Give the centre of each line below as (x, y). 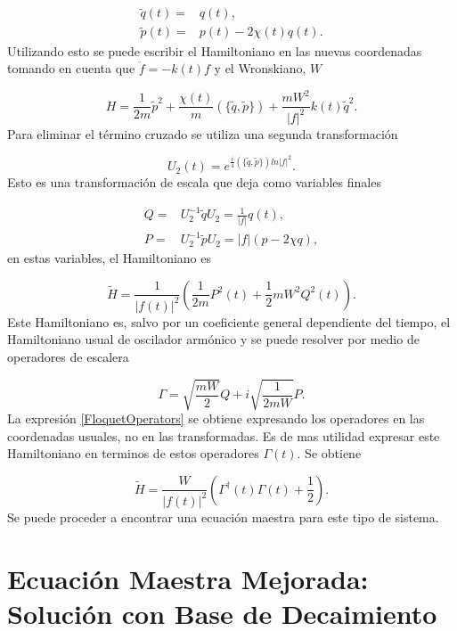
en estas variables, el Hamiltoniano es (109, 258)
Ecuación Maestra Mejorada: (188, 578)
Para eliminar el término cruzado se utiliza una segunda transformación (203, 133)
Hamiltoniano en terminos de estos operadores (133, 453)
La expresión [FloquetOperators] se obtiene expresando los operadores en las (216, 418)
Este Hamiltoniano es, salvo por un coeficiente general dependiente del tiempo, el (229, 321)
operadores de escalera (68, 356)
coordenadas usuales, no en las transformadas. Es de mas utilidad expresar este (224, 435)
